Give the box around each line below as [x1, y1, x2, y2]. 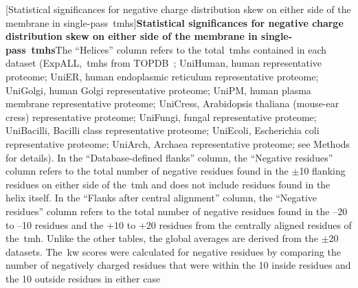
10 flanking [299, 164, 346, 178]
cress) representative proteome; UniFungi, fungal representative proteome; [5, 109, 317, 124]
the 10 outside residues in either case [5, 271, 161, 285]
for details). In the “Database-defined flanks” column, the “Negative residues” [5, 150, 333, 164]
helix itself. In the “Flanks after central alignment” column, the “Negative [5, 190, 317, 205]
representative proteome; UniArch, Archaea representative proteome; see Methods [5, 136, 350, 151]
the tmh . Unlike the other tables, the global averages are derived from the [5, 231, 318, 245]
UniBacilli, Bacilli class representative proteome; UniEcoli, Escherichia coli [5, 123, 320, 137]
